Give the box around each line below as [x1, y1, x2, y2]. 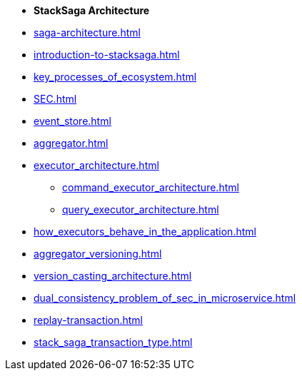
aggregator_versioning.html [34, 248, 162, 260]
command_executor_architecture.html [62, 181, 239, 193]
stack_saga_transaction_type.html [34, 336, 193, 348]
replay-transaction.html [34, 314, 143, 326]
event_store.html [34, 115, 111, 127]
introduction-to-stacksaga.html [34, 49, 180, 61]
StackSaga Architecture [34, 4, 150, 16]
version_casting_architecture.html [34, 270, 192, 282]
